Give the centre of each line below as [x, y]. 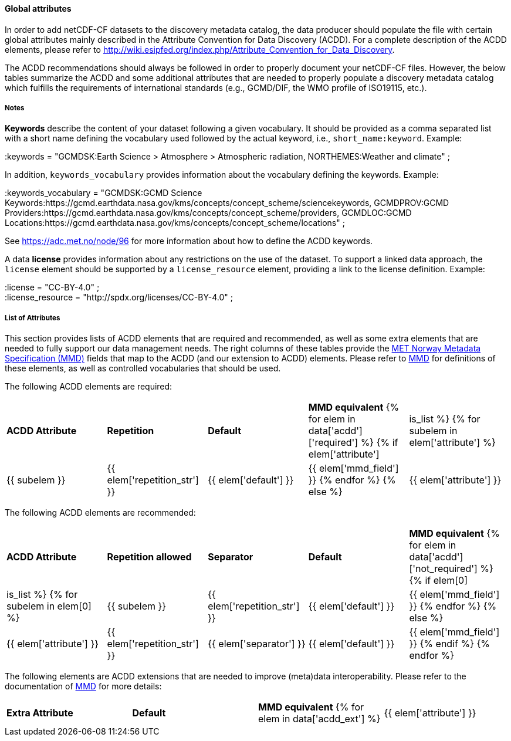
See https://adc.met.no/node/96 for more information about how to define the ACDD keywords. [189, 241]
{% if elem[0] [439, 581]
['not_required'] [443, 569]
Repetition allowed [149, 557]
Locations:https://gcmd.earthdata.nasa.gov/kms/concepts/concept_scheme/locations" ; [175, 223]
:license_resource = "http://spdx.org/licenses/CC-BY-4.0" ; [119, 297]
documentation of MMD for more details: [83, 686]
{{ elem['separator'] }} [257, 644]
